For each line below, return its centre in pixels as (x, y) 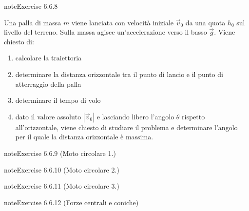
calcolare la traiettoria (48, 58)
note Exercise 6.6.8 (31, 6)
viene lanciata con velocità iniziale (123, 22)
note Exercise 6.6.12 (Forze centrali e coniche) (71, 202)
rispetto (193, 116)
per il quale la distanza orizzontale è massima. (84, 137)
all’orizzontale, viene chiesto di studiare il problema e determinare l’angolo (126, 127)
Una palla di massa (33, 22)
